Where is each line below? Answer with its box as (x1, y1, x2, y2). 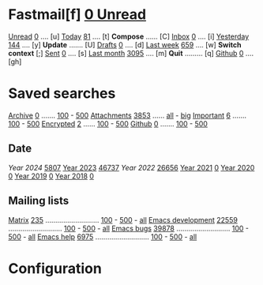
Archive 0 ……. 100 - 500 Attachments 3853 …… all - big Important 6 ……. (8, 111, 247, 120)
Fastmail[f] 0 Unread (8, 6, 147, 24)
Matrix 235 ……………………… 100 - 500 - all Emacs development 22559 (8, 215, 239, 224)
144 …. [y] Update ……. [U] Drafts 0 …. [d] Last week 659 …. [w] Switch (8, 39, 242, 49)
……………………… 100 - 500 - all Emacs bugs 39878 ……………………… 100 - (8, 223, 249, 233)
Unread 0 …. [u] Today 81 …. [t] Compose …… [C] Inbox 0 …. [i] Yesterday (8, 32, 250, 41)
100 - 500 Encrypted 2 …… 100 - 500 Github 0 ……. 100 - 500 (8, 118, 208, 128)
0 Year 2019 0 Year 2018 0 (8, 171, 95, 181)
